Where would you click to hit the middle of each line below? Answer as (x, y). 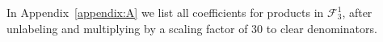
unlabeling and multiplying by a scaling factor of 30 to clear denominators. (192, 28)
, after (357, 12)
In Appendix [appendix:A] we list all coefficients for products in (165, 12)
